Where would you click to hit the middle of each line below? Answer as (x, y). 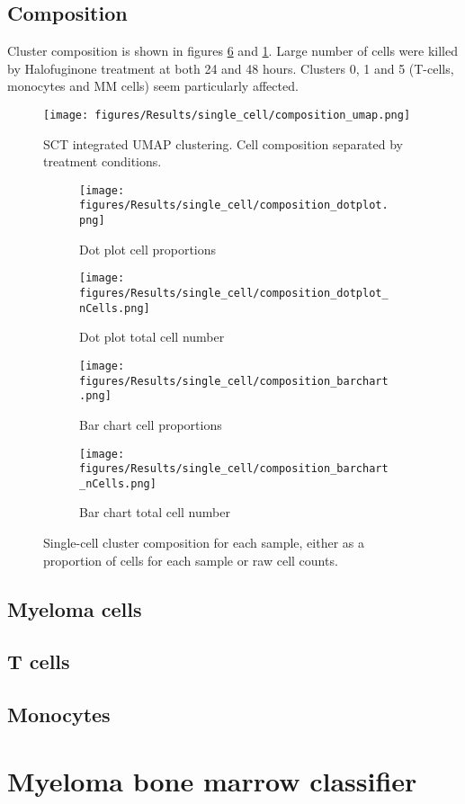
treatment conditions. (103, 161)
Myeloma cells (75, 608)
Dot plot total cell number (152, 337)
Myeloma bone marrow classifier (212, 780)
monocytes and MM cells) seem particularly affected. (153, 86)
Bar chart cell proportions (151, 424)
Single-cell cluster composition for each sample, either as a (204, 543)
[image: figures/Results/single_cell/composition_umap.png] (227, 115)
